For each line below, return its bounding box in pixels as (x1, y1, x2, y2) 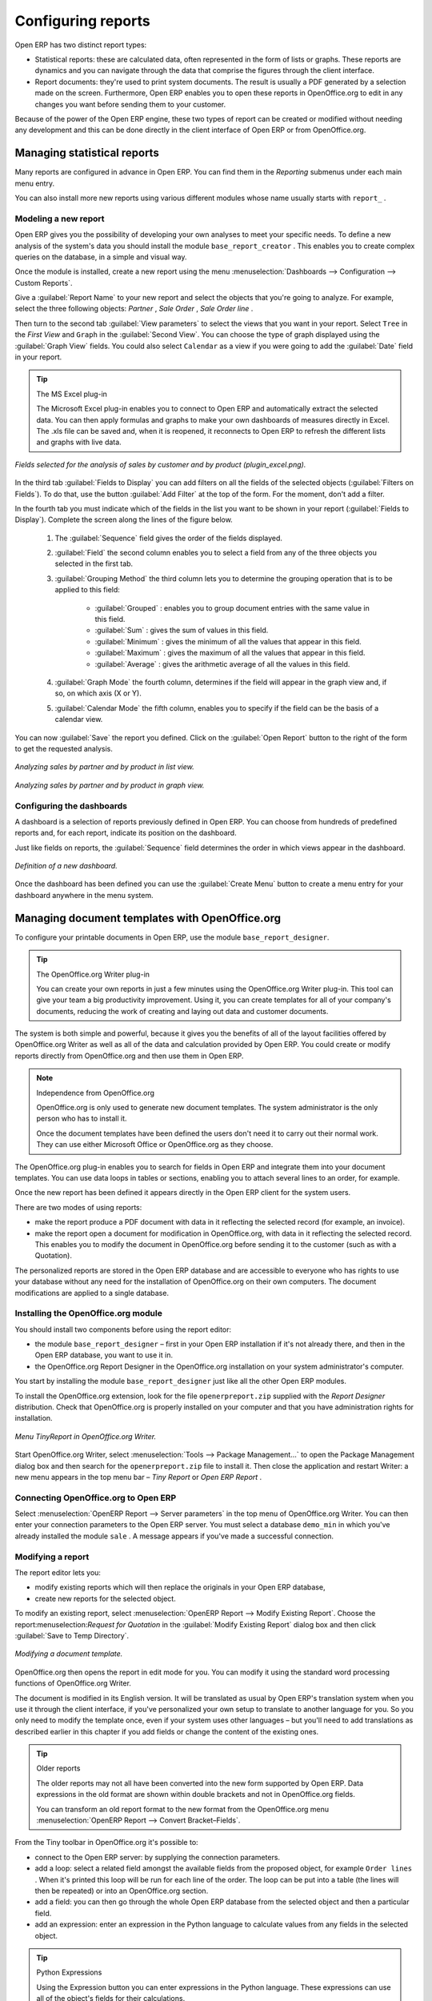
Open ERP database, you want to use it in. (34, 1350, 174, 1360)
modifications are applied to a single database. (14, 1288, 170, 1297)
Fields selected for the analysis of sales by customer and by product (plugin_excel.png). (14, 459, 306, 469)
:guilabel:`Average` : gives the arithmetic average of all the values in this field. (94, 659, 350, 668)
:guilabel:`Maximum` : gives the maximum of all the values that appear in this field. (94, 648, 366, 658)
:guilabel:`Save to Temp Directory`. (14, 1630, 130, 1640)
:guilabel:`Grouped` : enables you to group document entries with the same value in (94, 603, 370, 612)
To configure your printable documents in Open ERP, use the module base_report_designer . (14, 932, 330, 942)
